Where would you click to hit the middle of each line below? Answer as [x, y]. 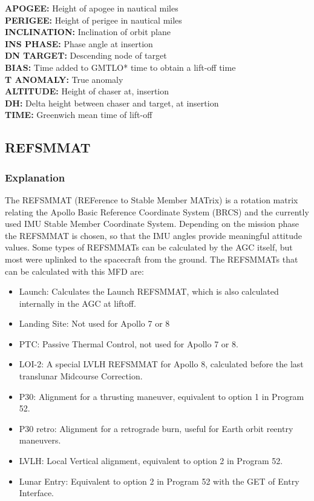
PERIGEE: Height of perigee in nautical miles [93, 20]
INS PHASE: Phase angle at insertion [79, 43]
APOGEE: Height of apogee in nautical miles [92, 8]
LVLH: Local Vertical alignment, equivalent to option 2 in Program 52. [151, 461]
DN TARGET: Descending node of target [86, 55]
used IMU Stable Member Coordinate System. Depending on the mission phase [152, 224]
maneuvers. [40, 440]
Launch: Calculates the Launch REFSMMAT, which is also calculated [149, 291]
